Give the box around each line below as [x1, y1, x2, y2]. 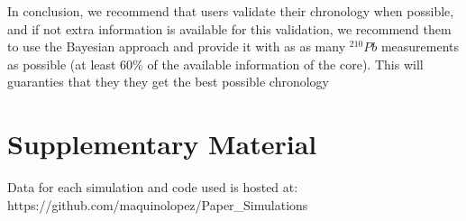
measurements [380, 37, 460, 56]
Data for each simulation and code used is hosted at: [7, 178, 298, 197]
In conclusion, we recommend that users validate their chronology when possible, [7, 2, 454, 20]
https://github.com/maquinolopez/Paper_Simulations [7, 195, 308, 214]
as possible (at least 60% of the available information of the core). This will [7, 54, 424, 73]
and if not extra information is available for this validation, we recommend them [7, 19, 452, 38]
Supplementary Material [7, 125, 317, 162]
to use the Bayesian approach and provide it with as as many [7, 37, 346, 56]
